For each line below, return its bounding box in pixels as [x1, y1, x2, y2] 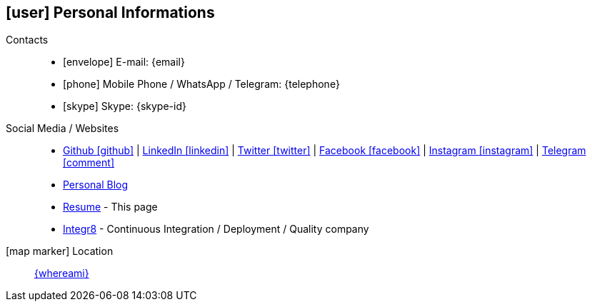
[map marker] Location [6, 245, 114, 258]
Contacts [6, 34, 49, 46]
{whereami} [34, 267, 89, 280]
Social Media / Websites [6, 122, 119, 135]
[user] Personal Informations [6, 4, 215, 21]
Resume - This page [63, 201, 158, 213]
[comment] [63, 156, 114, 169]
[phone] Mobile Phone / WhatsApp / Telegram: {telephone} [63, 78, 340, 91]
